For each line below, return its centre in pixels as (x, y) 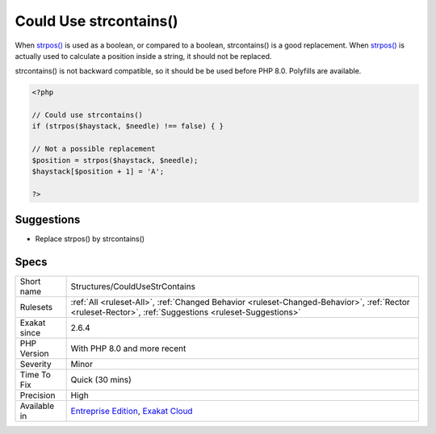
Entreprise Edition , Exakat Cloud (132, 411)
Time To (36, 375)
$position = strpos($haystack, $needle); (115, 160)
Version (34, 353)
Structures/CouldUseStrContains (133, 286)
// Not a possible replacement (94, 149)
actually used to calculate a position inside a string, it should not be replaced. (143, 56)
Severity (36, 365)
